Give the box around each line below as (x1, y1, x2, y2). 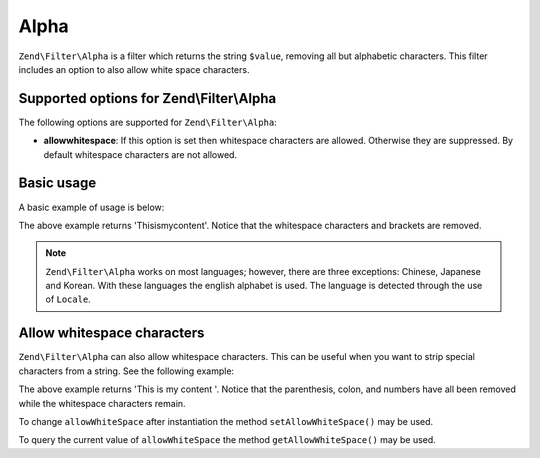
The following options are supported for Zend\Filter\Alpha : (18, 116, 277, 128)
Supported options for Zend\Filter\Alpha (18, 90, 277, 107)
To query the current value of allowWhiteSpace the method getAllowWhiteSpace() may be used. (18, 434, 437, 446)
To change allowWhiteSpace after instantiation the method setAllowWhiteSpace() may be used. (18, 415, 434, 427)
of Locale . (45, 293, 92, 305)
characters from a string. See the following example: (18, 365, 235, 377)
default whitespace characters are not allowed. (43, 148, 238, 160)
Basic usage (18, 175, 97, 192)
